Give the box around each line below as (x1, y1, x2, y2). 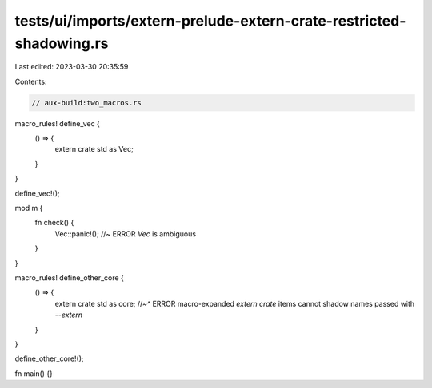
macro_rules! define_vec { (14, 118, 100, 128)
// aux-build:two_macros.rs (31, 98, 142, 107)
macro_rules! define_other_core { (14, 273, 124, 283)
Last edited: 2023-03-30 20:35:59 (14, 62, 129, 72)
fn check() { (34, 218, 74, 228)
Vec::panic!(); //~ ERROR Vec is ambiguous (54, 228, 196, 239)
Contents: (14, 77, 47, 86)
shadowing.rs (14, 34, 109, 52)
